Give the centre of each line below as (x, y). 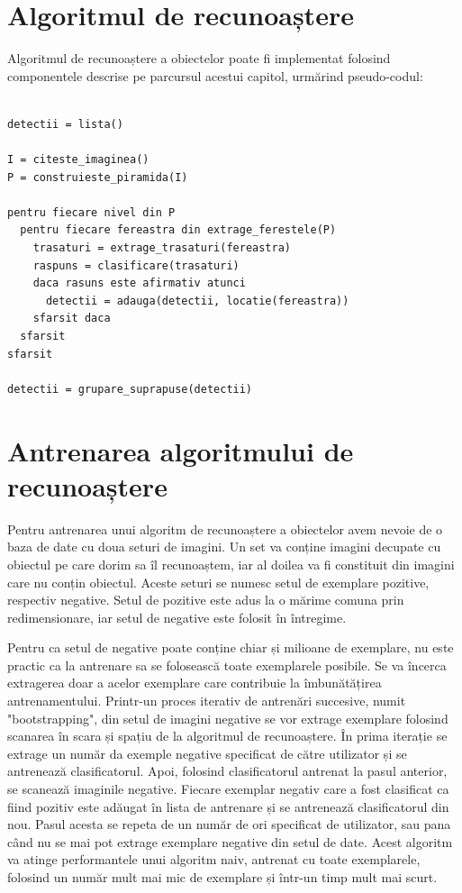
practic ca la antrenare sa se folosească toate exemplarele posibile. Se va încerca (227, 665)
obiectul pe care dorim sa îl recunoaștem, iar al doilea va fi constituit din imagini (231, 564)
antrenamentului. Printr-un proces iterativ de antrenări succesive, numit (207, 701)
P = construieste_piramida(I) (98, 177)
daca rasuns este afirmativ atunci (139, 283)
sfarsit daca (72, 319)
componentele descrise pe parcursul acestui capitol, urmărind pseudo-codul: (215, 75)
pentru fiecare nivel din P (91, 212)
